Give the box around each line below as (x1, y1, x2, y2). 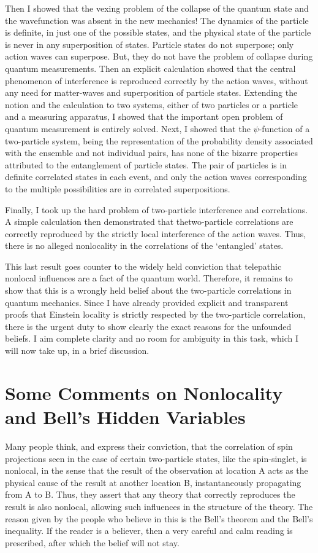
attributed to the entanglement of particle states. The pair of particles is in (5, 158, 287, 171)
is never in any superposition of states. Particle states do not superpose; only (5, 37, 294, 50)
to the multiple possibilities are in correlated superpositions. (5, 182, 230, 195)
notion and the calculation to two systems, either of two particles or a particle (5, 98, 298, 111)
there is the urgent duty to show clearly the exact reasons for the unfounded (5, 320, 292, 332)
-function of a (259, 122, 310, 135)
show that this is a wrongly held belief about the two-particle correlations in (5, 284, 292, 297)
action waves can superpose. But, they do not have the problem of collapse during (5, 50, 313, 63)
